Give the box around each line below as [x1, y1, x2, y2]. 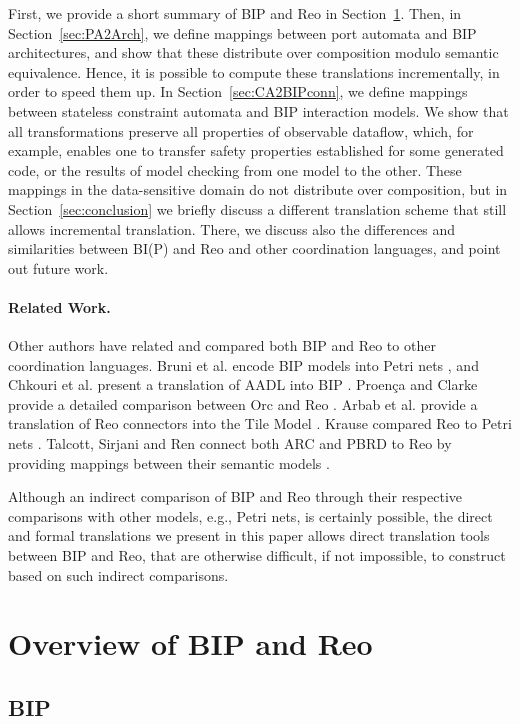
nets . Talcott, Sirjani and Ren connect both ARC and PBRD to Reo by [8, 433, 452, 454]
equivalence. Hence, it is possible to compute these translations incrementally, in [8, 61, 500, 82]
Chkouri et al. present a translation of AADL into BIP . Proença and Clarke [8, 374, 478, 395]
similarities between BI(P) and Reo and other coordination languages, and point [8, 238, 501, 259]
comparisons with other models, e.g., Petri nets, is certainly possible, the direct [8, 505, 493, 526]
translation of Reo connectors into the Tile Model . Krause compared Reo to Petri [8, 413, 512, 434]
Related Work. [8, 296, 111, 317]
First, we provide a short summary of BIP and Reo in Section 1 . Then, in [8, 3, 462, 23]
